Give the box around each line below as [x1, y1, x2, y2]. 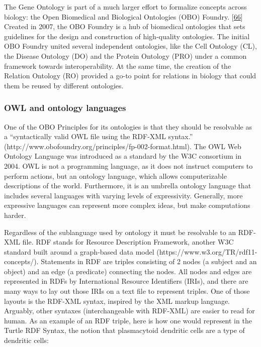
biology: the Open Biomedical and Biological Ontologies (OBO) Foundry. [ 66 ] [4, 11, 243, 22]
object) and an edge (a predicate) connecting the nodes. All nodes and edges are [4, 266, 252, 276]
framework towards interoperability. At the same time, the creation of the [4, 60, 231, 71]
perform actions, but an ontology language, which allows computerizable [4, 170, 227, 181]
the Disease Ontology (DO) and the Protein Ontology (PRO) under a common [4, 50, 247, 61]
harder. [4, 209, 26, 220]
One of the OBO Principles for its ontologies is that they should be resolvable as [4, 121, 252, 132]
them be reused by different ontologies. [4, 80, 124, 90]
